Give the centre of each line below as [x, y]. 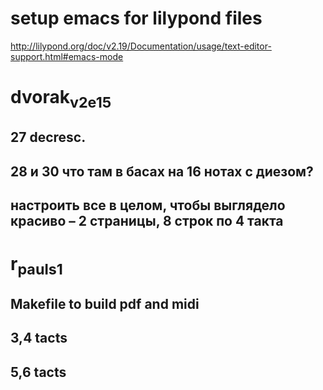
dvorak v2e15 [61, 99]
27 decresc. [48, 137]
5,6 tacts [38, 372]
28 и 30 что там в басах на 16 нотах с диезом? [162, 171]
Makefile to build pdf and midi [105, 304]
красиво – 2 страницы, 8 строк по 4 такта [147, 220]
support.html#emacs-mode [67, 56]
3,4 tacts [39, 338]
